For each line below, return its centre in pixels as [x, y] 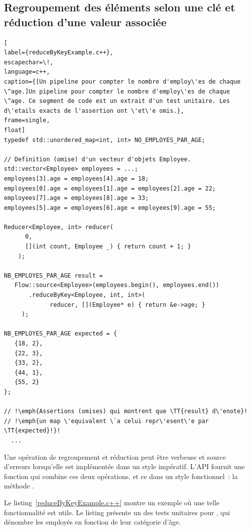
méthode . [19, 486]
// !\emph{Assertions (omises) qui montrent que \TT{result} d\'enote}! [126, 411]
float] [15, 130]
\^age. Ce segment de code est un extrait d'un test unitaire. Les [117, 101]
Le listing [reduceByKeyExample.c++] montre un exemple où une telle [112, 502]
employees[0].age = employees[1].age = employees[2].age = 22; [110, 188]
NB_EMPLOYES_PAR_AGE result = [54, 275]
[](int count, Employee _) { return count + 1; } [108, 247]
